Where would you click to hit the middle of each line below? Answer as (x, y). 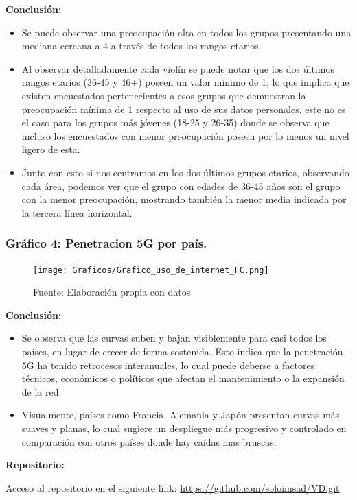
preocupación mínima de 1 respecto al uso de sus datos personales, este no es (184, 109)
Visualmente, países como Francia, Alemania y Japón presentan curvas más (181, 415)
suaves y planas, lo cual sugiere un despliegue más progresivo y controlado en (184, 428)
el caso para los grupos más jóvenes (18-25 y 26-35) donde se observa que (175, 122)
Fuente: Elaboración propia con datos (112, 292)
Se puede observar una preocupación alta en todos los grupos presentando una (186, 32)
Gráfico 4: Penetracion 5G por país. (106, 243)
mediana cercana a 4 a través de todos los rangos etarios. (141, 46)
